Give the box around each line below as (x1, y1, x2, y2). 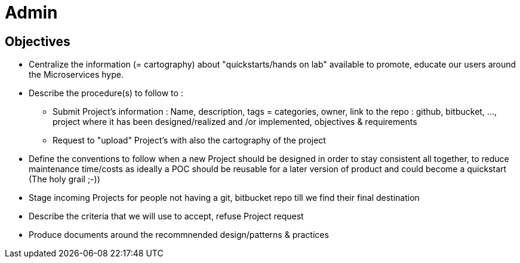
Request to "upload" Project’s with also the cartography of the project (53, 135, 326, 146)
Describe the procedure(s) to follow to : (29, 88, 183, 99)
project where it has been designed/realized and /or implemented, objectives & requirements (53, 117, 417, 127)
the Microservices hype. (29, 69, 124, 80)
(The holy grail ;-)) (29, 174, 100, 185)
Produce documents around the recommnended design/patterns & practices (29, 230, 329, 240)
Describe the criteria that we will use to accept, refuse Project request (29, 211, 304, 222)
